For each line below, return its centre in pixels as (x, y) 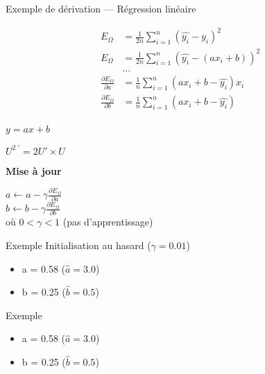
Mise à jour (34, 170)
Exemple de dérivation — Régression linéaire (101, 8)
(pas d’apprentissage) (108, 222)
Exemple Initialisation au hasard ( (78, 245)
